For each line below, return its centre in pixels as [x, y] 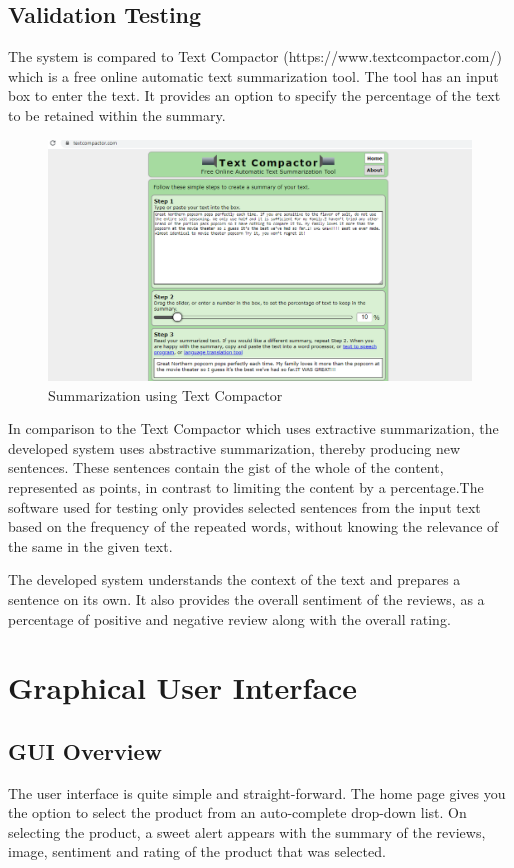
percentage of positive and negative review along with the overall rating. [229, 618]
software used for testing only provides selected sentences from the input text [244, 506]
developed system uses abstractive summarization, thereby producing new [234, 447]
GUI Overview [85, 750]
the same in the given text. [90, 545]
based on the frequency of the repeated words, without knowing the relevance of [253, 526]
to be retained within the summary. [117, 114]
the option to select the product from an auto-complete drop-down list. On [237, 812]
